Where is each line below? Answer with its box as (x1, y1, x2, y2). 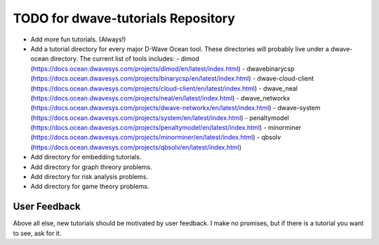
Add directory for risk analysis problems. (30, 173, 149, 181)
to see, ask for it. (13, 229, 62, 237)
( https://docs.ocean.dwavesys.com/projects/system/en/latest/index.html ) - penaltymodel (30, 113, 289, 122)
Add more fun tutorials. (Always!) (30, 35, 126, 44)
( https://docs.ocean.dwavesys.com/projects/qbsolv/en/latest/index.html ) (30, 143, 242, 151)
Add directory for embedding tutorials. (30, 153, 142, 161)
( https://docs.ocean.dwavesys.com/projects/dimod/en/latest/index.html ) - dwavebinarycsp (30, 64, 295, 73)
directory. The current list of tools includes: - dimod (50, 55, 199, 63)
